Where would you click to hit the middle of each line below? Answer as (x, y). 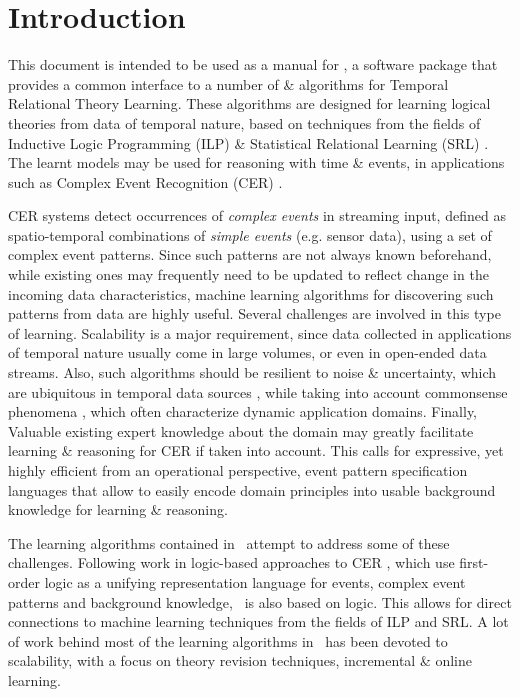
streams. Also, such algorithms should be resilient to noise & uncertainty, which (252, 372)
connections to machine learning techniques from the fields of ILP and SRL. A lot (258, 621)
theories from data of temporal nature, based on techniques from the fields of (244, 122)
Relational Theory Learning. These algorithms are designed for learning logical (249, 103)
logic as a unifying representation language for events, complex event (255, 581)
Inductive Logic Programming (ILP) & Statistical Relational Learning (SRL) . (248, 142)
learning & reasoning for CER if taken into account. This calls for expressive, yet (256, 450)
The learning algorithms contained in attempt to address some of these (229, 542)
